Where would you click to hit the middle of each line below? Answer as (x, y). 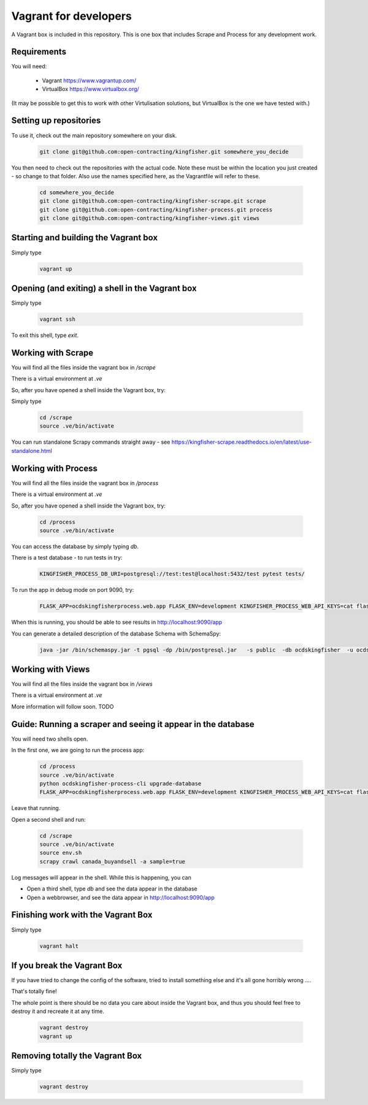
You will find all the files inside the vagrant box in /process (85, 483)
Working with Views (51, 669)
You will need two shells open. (50, 739)
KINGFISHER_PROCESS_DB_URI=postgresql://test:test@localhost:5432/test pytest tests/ (172, 574)
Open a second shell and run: (48, 819)
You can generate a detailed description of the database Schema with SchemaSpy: (116, 634)
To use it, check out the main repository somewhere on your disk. (94, 135)
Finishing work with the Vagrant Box (82, 915)
